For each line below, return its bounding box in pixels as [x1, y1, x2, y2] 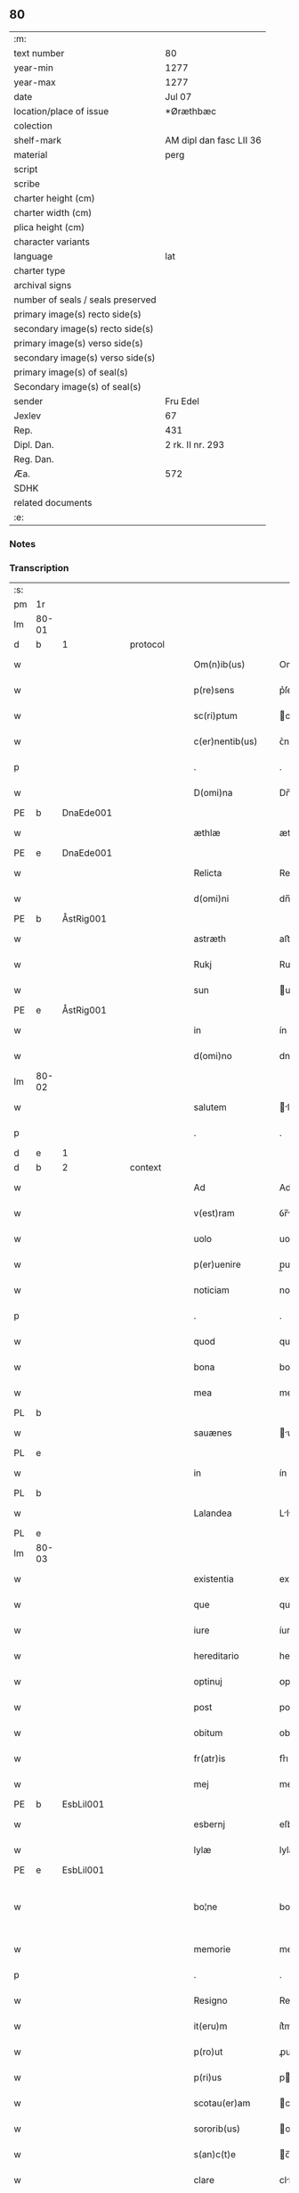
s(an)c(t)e [193, 2148, 237, 2161]
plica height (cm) [13, 220, 85, 233]
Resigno [193, 1994, 229, 2007]
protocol [129, 638, 166, 650]
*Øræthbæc [165, 104, 216, 117]
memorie [193, 1943, 231, 1956]
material [13, 148, 48, 161]
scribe [13, 178, 40, 190]
